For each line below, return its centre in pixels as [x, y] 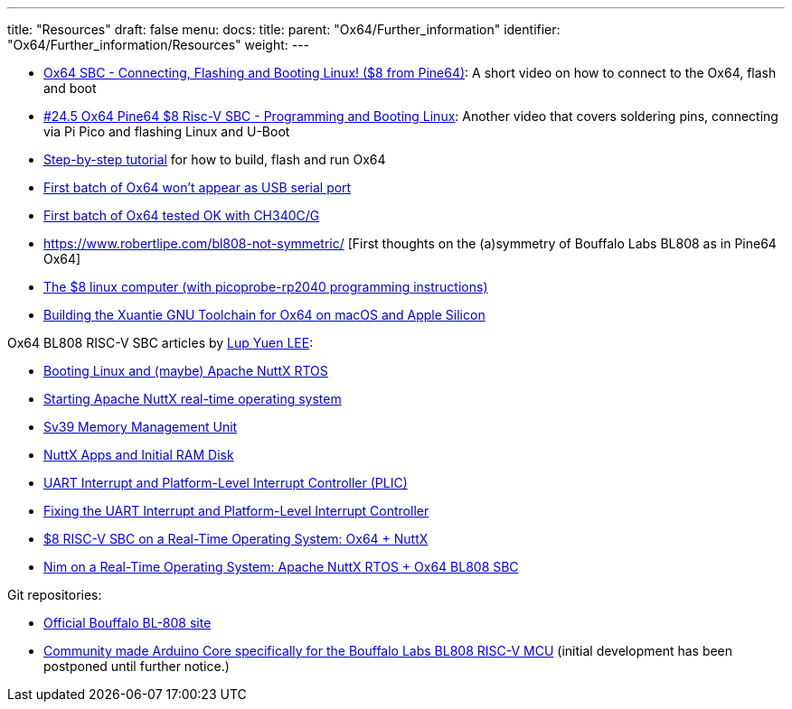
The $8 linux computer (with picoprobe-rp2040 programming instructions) [266, 287]
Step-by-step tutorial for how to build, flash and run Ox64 [215, 159]
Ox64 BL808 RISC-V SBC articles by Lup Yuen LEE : [160, 343]
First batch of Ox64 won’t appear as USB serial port [198, 187]
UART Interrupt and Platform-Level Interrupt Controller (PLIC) [226, 483]
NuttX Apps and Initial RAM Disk [139, 455]
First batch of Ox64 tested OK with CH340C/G [182, 215]
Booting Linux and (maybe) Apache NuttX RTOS [186, 371]
